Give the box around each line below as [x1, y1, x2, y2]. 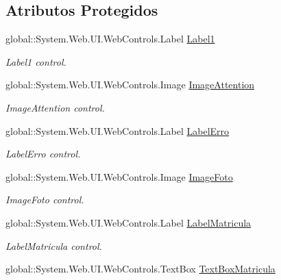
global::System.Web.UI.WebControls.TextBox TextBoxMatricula [5, 262, 276, 276]
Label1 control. [5, 54, 66, 68]
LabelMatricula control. [5, 238, 102, 253]
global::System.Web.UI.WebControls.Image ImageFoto [5, 169, 233, 183]
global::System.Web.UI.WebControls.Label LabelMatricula [5, 215, 252, 229]
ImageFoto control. [5, 192, 84, 207]
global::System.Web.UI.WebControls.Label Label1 [5, 31, 215, 46]
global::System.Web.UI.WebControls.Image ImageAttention [5, 77, 255, 92]
